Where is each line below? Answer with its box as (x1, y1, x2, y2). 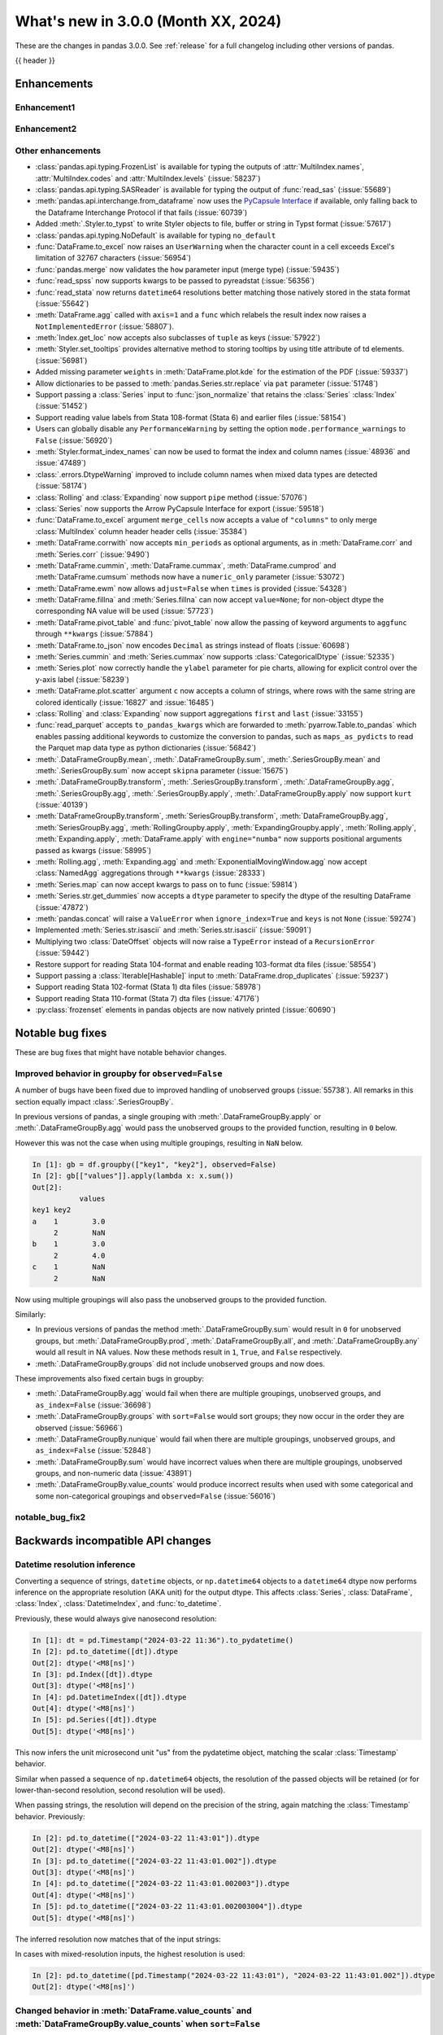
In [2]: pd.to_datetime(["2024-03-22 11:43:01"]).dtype (32, 1833, 260, 1843)
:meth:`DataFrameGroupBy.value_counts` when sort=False (15, 2018, 260, 2029)
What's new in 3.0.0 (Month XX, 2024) (15, 12, 282, 30)
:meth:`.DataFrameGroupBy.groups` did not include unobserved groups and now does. (35, 1359, 325, 1368)
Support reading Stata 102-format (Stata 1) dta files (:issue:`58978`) (35, 982, 262, 992)
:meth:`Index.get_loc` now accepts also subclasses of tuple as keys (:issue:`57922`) (35, 333, 321, 343)
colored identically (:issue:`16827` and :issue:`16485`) (35, 697, 215, 707)
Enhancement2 (15, 123, 77, 134)
